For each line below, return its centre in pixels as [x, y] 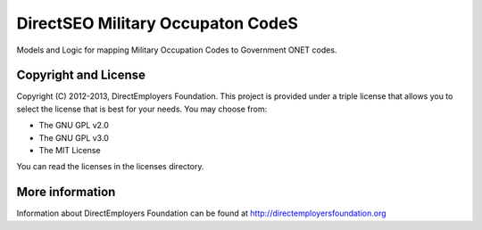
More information [66, 192]
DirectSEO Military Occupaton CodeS [158, 23]
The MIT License [70, 151]
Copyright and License [81, 75]
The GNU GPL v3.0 [74, 137]
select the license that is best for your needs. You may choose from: [142, 109]
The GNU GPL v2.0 [74, 126]
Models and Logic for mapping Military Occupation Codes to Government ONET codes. [177, 50]
